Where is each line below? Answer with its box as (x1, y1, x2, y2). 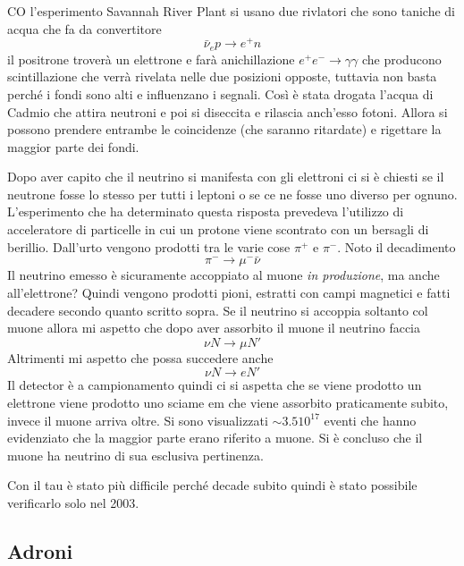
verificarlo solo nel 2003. (7, 494, 139, 511)
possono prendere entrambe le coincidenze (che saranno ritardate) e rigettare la (7, 120, 442, 139)
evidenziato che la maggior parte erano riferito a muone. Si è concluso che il (7, 428, 423, 447)
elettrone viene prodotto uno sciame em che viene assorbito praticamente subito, (7, 393, 449, 412)
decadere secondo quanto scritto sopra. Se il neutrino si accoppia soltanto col (7, 300, 428, 319)
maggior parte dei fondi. (7, 137, 139, 156)
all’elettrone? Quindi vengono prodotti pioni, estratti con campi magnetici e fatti (7, 283, 451, 302)
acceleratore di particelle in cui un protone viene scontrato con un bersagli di (7, 220, 429, 239)
